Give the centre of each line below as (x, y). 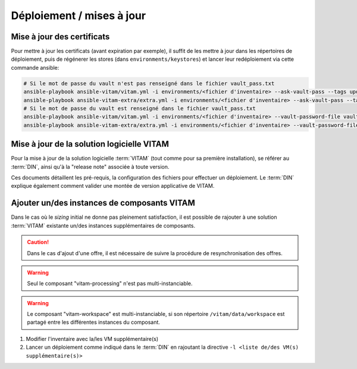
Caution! (38, 242)
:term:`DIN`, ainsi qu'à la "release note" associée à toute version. (90, 166)
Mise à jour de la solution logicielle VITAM (90, 144)
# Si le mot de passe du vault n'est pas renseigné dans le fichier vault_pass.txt (149, 83)
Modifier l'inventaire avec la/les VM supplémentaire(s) (92, 339)
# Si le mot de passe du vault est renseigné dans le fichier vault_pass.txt (140, 108)
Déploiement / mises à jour (78, 15)
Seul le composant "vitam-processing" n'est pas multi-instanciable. (110, 284)
